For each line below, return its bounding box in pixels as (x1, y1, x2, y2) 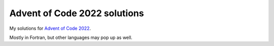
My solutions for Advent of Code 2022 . (9, 25, 91, 31)
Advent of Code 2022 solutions (9, 8, 144, 19)
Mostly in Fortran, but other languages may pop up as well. (9, 34, 133, 40)
